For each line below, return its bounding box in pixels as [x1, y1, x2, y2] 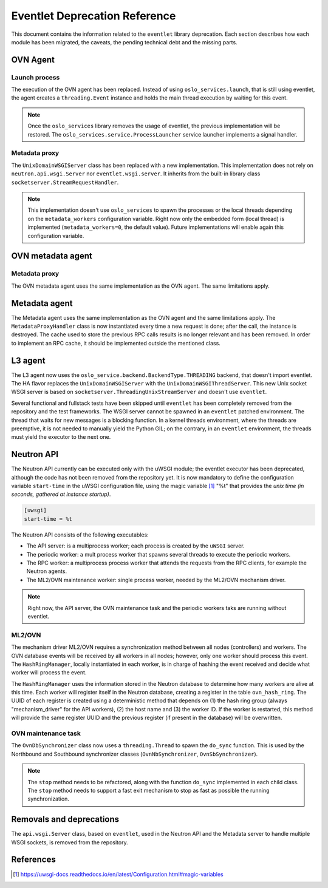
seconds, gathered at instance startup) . [11, 490, 111, 498]
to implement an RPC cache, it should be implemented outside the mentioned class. [11, 339, 221, 347]
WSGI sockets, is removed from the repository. [11, 838, 128, 846]
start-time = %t [24, 515, 73, 522]
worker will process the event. [11, 669, 87, 676]
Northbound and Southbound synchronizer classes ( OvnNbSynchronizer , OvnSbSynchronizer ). [11, 750, 258, 758]
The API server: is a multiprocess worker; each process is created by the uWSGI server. [26, 542, 245, 549]
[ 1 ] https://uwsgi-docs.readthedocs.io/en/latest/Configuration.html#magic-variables [13, 870, 224, 878]
